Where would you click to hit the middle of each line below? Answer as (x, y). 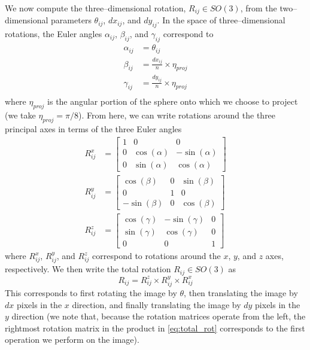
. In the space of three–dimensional (221, 20)
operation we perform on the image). (72, 340)
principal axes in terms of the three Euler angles (93, 129)
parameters (71, 20)
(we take (20, 115)
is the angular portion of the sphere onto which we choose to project (173, 101)
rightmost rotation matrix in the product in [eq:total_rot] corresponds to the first (155, 328)
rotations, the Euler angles (54, 34)
